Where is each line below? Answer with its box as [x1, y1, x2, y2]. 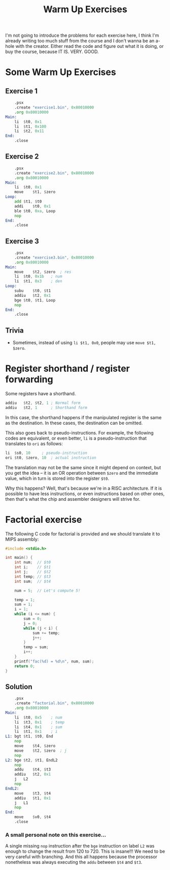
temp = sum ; [23, 645, 49, 650]
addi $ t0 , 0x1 [14, 203, 51, 209]
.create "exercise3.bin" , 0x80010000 [14, 255, 94, 260]
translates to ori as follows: [5, 440, 63, 447]
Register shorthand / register [5, 363, 130, 374]
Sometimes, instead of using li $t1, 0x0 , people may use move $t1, [12, 340, 156, 346]
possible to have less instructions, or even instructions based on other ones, [5, 491, 165, 497]
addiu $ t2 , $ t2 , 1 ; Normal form [5, 400, 81, 406]
